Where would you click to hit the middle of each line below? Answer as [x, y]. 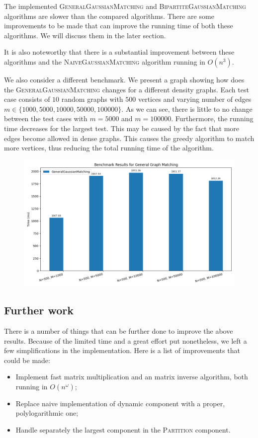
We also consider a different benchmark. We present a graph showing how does [124, 79]
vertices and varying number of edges [195, 99]
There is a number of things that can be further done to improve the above [119, 330]
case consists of [27, 99]
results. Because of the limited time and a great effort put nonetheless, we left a [126, 340]
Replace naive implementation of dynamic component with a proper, [120, 403]
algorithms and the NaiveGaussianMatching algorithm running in [105, 61]
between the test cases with [46, 118]
